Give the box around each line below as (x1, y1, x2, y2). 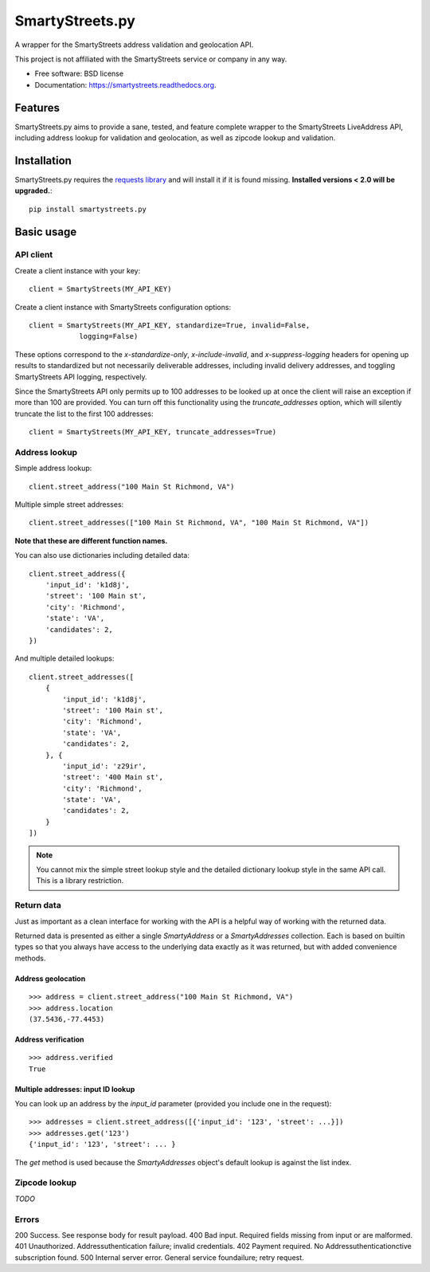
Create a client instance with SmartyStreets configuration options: (14, 302, 231, 312)
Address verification (14, 1034, 84, 1044)
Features (14, 100, 60, 115)
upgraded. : (14, 186, 53, 195)
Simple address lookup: (14, 463, 92, 473)
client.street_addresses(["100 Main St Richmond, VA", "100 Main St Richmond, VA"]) (29, 518, 369, 528)
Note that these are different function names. (14, 536, 168, 545)
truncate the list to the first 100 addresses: (14, 409, 154, 418)
